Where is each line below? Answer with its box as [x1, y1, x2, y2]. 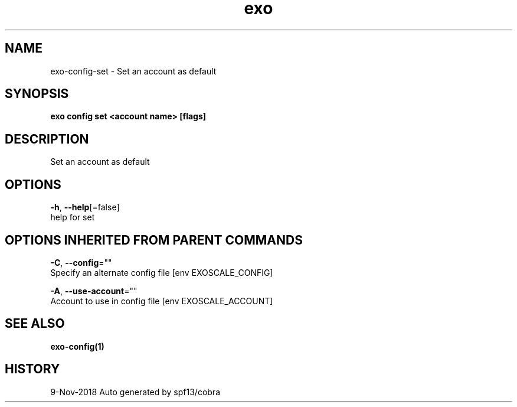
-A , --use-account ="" [50, 285, 138, 296]
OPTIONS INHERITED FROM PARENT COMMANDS [5, 232, 303, 248]
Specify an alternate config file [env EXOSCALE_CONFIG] [50, 267, 273, 278]
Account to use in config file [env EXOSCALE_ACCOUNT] [50, 295, 273, 306]
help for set [50, 212, 95, 223]
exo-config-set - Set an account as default [50, 66, 217, 76]
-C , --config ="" [50, 257, 112, 268]
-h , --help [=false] [50, 202, 120, 213]
